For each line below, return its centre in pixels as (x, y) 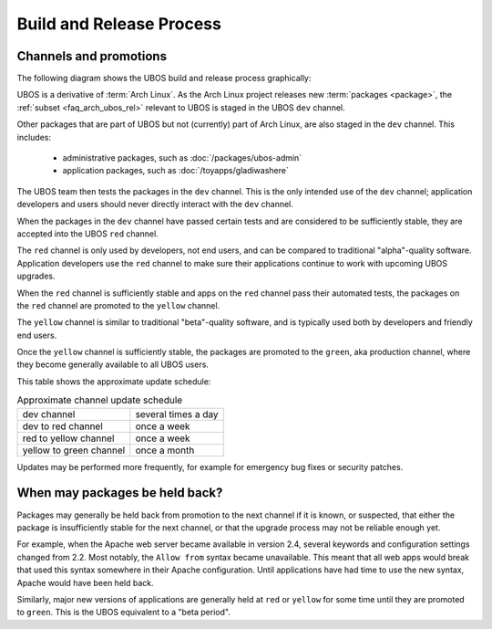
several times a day (177, 414)
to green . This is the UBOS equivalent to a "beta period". (124, 613)
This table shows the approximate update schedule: (114, 381)
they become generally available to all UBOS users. (113, 364)
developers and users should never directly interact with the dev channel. (155, 204)
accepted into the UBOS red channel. (87, 234)
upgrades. (36, 276)
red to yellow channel (68, 438)
